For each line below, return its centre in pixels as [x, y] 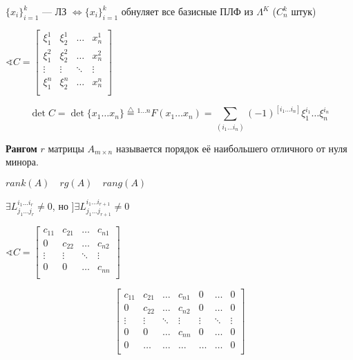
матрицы [66, 148]
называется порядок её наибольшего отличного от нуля [231, 148]
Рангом [21, 148]
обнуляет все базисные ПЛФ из [187, 11]
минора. [22, 162]
